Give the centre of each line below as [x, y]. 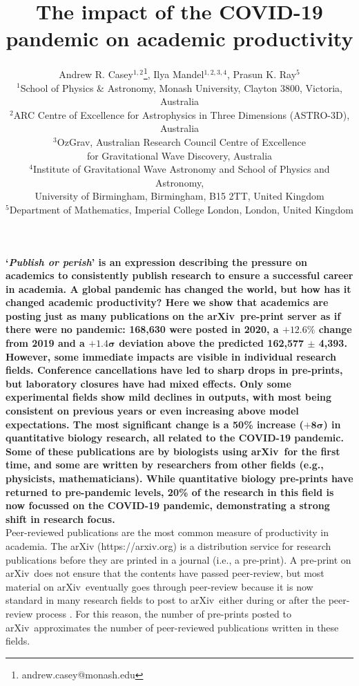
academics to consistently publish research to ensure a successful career [179, 275]
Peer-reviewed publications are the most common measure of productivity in [167, 532]
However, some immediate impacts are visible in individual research [171, 356]
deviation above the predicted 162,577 [212, 343]
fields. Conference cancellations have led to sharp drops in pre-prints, [174, 370]
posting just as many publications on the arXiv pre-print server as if [173, 315]
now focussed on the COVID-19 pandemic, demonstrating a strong [168, 505]
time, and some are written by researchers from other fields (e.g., [165, 465]
